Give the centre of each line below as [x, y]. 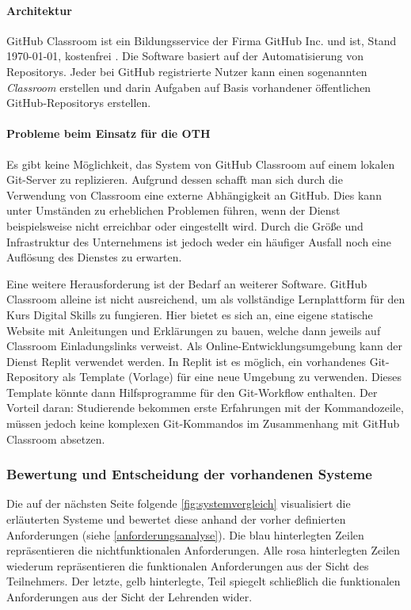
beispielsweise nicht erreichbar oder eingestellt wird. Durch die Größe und [185, 225]
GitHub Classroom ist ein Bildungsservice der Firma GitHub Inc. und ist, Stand [202, 40]
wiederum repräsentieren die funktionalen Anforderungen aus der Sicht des [188, 565]
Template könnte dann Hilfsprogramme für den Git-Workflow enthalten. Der [192, 392]
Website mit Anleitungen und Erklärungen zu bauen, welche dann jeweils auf [194, 330]
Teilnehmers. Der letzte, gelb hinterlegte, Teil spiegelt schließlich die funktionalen [204, 581]
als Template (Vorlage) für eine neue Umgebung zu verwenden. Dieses [232, 377]
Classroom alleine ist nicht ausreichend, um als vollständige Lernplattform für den [206, 299]
